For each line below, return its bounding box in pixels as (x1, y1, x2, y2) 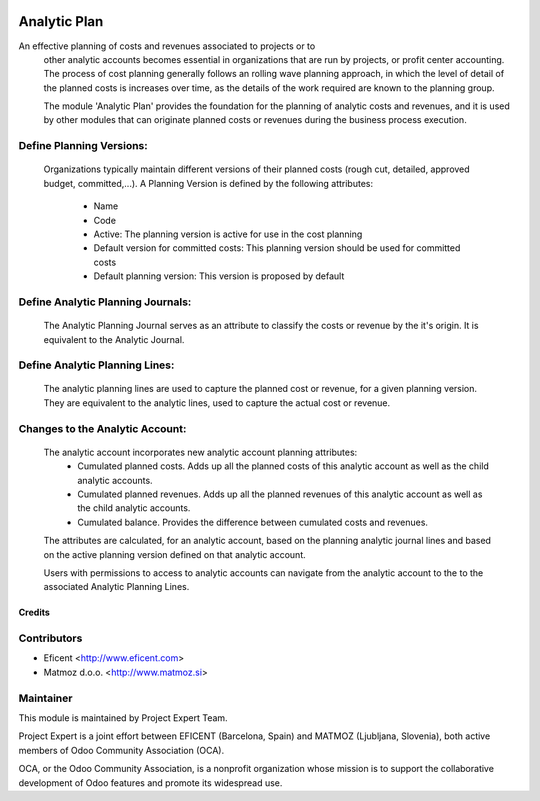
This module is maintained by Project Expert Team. (18, 711, 229, 724)
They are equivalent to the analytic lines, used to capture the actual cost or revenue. (43, 396, 391, 409)
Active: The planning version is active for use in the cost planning (93, 228, 363, 240)
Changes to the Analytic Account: (18, 421, 187, 435)
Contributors (18, 631, 83, 645)
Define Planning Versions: (18, 139, 149, 153)
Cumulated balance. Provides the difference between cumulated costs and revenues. (77, 516, 429, 528)
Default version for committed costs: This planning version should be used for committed (93, 242, 461, 254)
